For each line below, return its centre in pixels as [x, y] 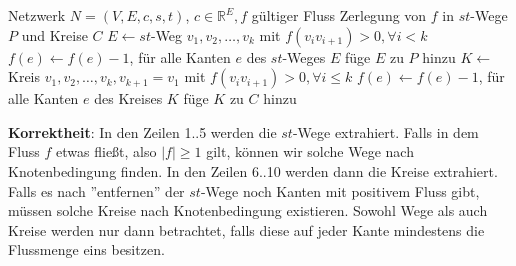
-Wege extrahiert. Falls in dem [385, 131]
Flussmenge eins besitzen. [86, 249]
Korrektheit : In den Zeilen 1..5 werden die [142, 131]
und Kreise [54, 34]
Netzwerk [37, 15]
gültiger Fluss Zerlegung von [339, 15]
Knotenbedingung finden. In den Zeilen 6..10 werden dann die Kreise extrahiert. [253, 170]
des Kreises [128, 98]
